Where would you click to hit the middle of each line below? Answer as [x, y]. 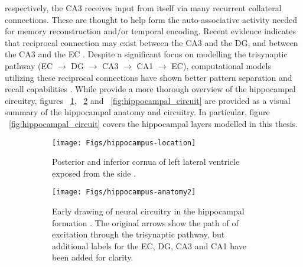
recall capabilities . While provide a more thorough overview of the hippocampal [150, 89]
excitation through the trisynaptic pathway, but [139, 234]
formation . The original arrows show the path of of [145, 222]
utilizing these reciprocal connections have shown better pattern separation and [149, 77]
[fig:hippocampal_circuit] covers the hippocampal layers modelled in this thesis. [153, 123]
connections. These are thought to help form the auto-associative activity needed [151, 19]
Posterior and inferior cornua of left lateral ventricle [146, 162]
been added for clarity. [93, 257]
